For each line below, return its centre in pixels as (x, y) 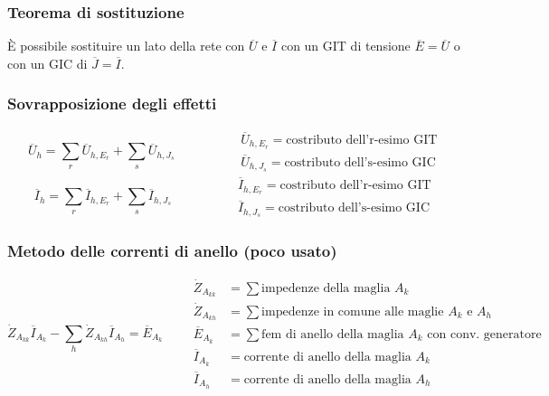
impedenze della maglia (326, 288)
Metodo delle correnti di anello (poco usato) (172, 250)
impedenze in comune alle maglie (353, 311)
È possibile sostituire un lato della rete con (126, 46)
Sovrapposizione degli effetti (112, 104)
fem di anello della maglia (333, 334)
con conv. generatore (484, 334)
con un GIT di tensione (345, 46)
